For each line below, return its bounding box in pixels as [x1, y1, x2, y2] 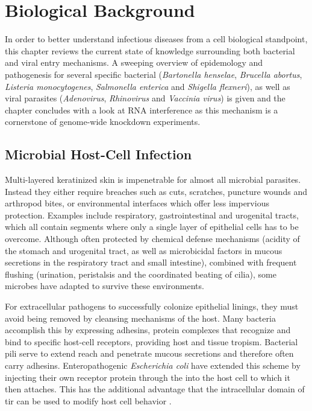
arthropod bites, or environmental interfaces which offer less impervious [5, 197, 269, 209]
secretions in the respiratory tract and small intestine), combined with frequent [5, 256, 297, 269]
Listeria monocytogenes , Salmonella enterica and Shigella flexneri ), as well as [5, 80, 290, 92]
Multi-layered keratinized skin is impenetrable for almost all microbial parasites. [5, 173, 301, 186]
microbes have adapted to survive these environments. [5, 279, 204, 292]
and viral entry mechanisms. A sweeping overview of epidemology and [5, 56, 263, 69]
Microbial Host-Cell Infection [5, 145, 192, 164]
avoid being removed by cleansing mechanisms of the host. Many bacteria [5, 311, 276, 324]
